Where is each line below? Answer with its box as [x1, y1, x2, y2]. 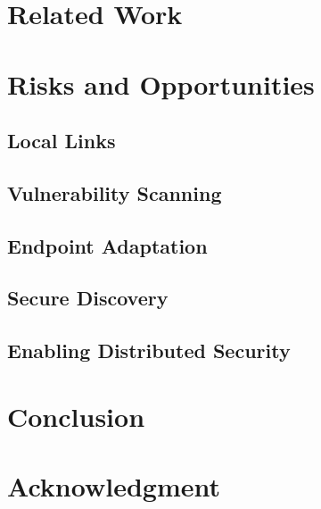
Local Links [7, 127, 116, 154]
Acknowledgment [7, 468, 220, 505]
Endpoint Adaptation [7, 231, 208, 259]
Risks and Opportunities [7, 65, 315, 102]
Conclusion [7, 397, 145, 434]
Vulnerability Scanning [7, 179, 222, 206]
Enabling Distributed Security [7, 337, 291, 364]
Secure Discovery [7, 284, 169, 312]
